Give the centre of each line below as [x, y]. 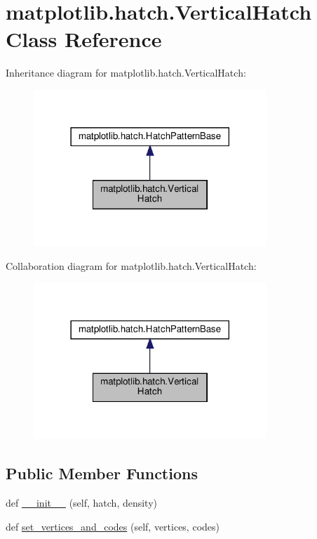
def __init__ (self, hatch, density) [82, 503]
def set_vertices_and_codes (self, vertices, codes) [113, 526]
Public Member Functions [102, 473]
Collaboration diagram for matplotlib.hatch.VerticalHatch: [131, 266]
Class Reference [84, 39]
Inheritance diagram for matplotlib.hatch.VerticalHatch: [126, 73]
